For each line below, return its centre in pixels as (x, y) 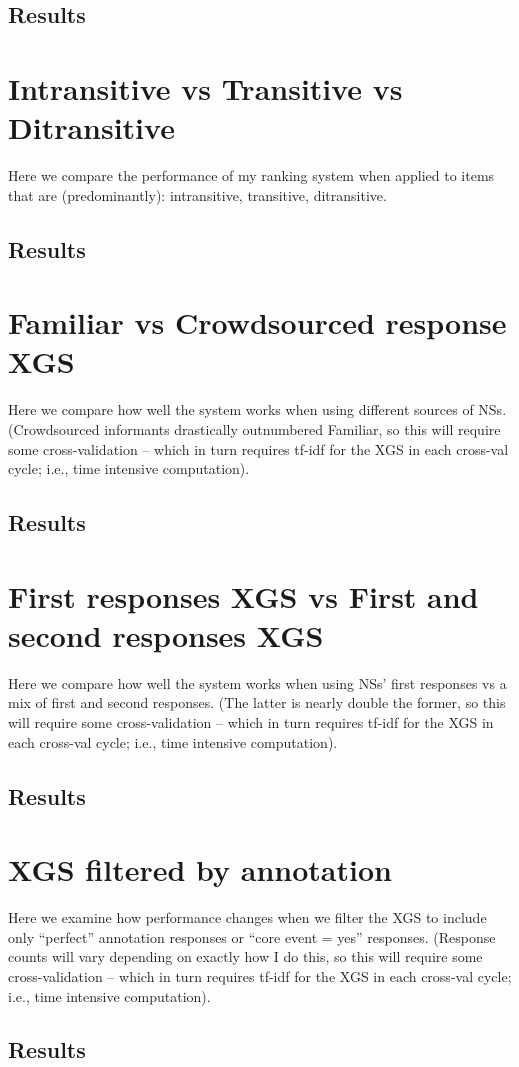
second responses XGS (166, 634)
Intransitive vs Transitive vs (205, 87)
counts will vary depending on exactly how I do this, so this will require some (245, 956)
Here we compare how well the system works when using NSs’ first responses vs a (257, 682)
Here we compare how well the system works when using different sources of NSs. (257, 409)
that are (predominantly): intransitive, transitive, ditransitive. (197, 194)
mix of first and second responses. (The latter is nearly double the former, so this (257, 702)
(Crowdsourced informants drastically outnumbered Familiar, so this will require (254, 428)
